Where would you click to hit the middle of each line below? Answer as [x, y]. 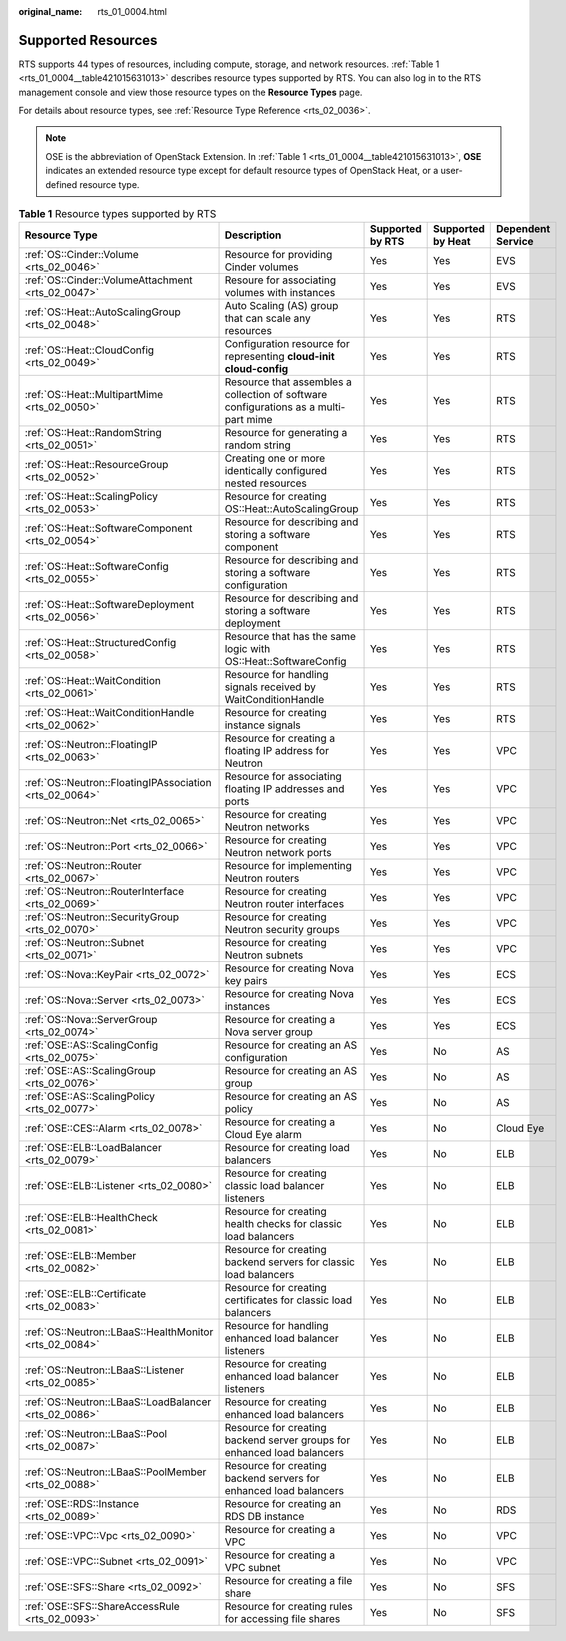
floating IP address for [277, 751]
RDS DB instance [264, 1517]
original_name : [50, 11]
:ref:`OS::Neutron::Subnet [84, 943]
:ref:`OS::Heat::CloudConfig [89, 350]
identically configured [275, 471]
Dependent [523, 229]
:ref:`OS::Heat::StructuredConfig [100, 643]
